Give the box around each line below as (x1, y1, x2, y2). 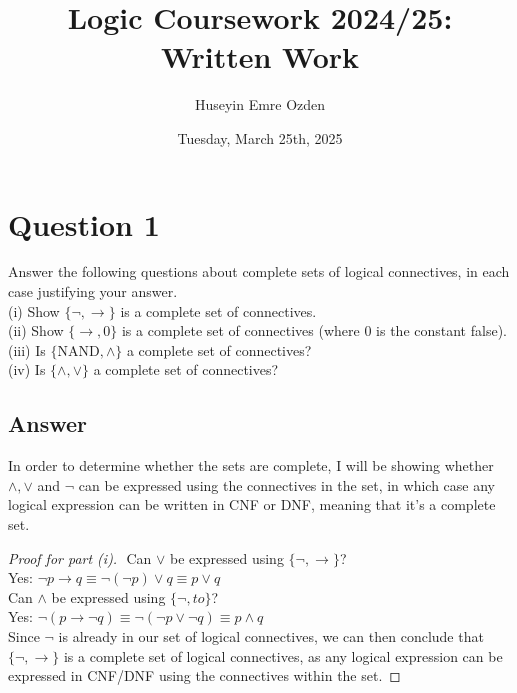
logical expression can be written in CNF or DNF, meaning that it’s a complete (8, 494, 496, 515)
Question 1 (8, 203, 160, 244)
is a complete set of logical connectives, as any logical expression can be (63, 645, 503, 666)
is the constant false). (376, 320, 507, 341)
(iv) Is (8, 359, 46, 380)
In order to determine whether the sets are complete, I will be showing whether (8, 455, 494, 476)
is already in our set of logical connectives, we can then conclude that (58, 625, 484, 646)
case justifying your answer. (8, 281, 178, 302)
